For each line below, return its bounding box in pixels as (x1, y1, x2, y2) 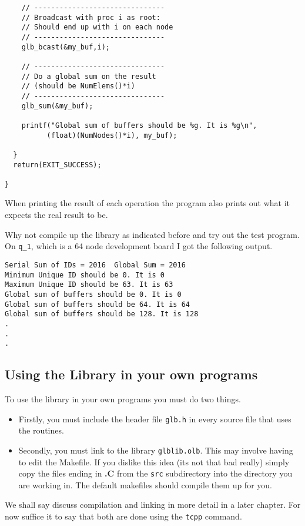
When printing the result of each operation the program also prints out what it (5, 197, 290, 209)
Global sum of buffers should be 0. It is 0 (5, 290, 182, 299)
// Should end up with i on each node (21, 23, 173, 32)
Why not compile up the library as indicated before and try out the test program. (5, 228, 300, 240)
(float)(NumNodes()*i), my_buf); (46, 131, 177, 140)
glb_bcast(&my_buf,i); (21, 42, 110, 51)
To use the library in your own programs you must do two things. (5, 393, 241, 405)
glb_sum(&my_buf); (21, 101, 93, 110)
